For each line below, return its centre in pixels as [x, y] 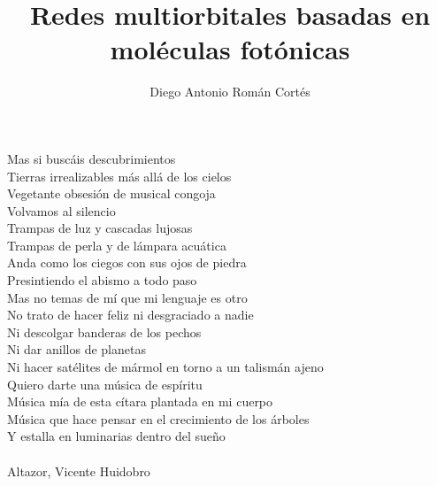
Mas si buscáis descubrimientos [92, 158]
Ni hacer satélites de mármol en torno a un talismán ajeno [165, 367]
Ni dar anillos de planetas [77, 349]
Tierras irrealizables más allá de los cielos [119, 176]
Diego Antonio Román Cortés [230, 92]
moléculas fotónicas [230, 49]
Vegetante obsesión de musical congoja [111, 193]
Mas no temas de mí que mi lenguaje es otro [127, 297]
